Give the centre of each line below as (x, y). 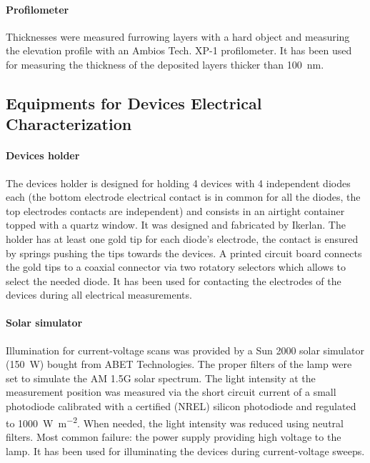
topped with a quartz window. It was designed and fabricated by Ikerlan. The (176, 225)
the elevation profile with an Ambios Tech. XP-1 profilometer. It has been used (179, 50)
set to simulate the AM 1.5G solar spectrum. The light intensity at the (161, 378)
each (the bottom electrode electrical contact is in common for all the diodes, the (183, 197)
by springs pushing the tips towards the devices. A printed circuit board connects (184, 253)
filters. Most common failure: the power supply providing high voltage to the (174, 436)
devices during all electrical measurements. (99, 295)
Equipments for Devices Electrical (134, 103)
